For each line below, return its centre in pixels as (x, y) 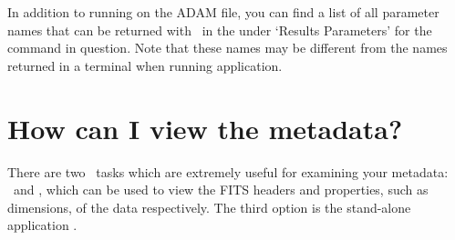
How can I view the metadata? (205, 128)
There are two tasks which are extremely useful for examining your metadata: (228, 171)
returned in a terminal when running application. (145, 65)
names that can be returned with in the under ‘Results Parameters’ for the (220, 30)
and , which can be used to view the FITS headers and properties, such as (221, 190)
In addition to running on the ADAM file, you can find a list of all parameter (223, 12)
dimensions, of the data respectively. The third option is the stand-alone (209, 207)
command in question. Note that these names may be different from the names (227, 48)
